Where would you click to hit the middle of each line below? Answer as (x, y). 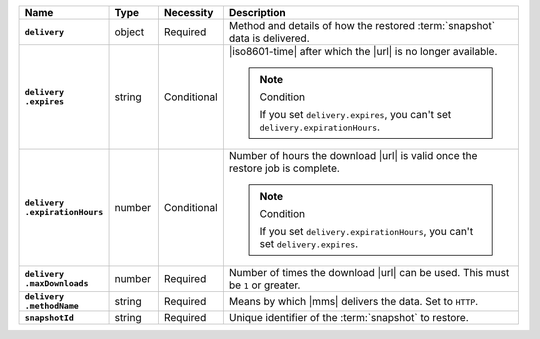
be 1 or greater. (264, 285)
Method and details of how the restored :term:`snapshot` (361, 25)
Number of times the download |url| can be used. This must (369, 272)
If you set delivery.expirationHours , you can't (366, 231)
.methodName (51, 306)
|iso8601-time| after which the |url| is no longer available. (363, 51)
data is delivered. (269, 38)
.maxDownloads (56, 283)
